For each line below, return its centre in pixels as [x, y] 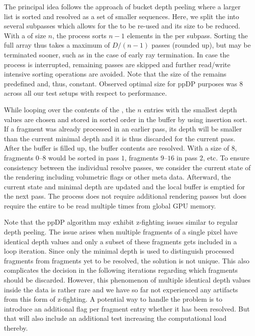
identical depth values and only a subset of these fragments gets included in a [120, 241]
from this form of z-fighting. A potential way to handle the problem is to [113, 299]
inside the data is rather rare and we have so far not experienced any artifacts [121, 289]
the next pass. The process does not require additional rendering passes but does [125, 196]
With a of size [25, 35]
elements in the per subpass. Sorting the [187, 35]
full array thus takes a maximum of [57, 45]
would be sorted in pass [84, 157]
